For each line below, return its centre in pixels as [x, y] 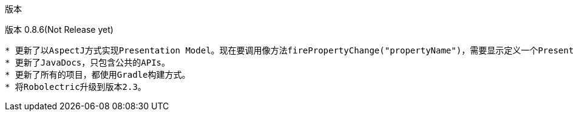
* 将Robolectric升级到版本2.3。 [76, 87]
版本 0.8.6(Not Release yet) [59, 29]
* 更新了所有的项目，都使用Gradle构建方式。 [98, 75]
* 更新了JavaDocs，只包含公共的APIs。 [88, 63]
